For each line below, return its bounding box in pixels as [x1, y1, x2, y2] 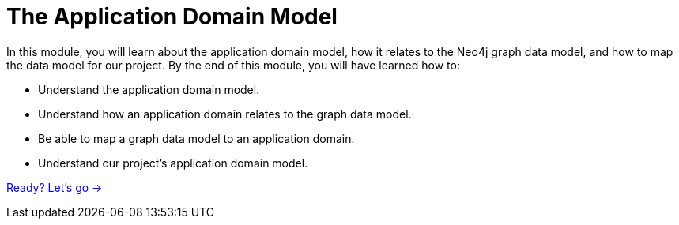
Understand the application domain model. [38, 82, 260, 96]
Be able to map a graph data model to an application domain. [38, 131, 355, 145]
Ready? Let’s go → [6, 180, 103, 194]
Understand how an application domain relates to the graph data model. [38, 107, 412, 121]
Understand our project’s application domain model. [38, 156, 308, 170]
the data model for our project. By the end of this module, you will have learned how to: [6, 58, 460, 72]
